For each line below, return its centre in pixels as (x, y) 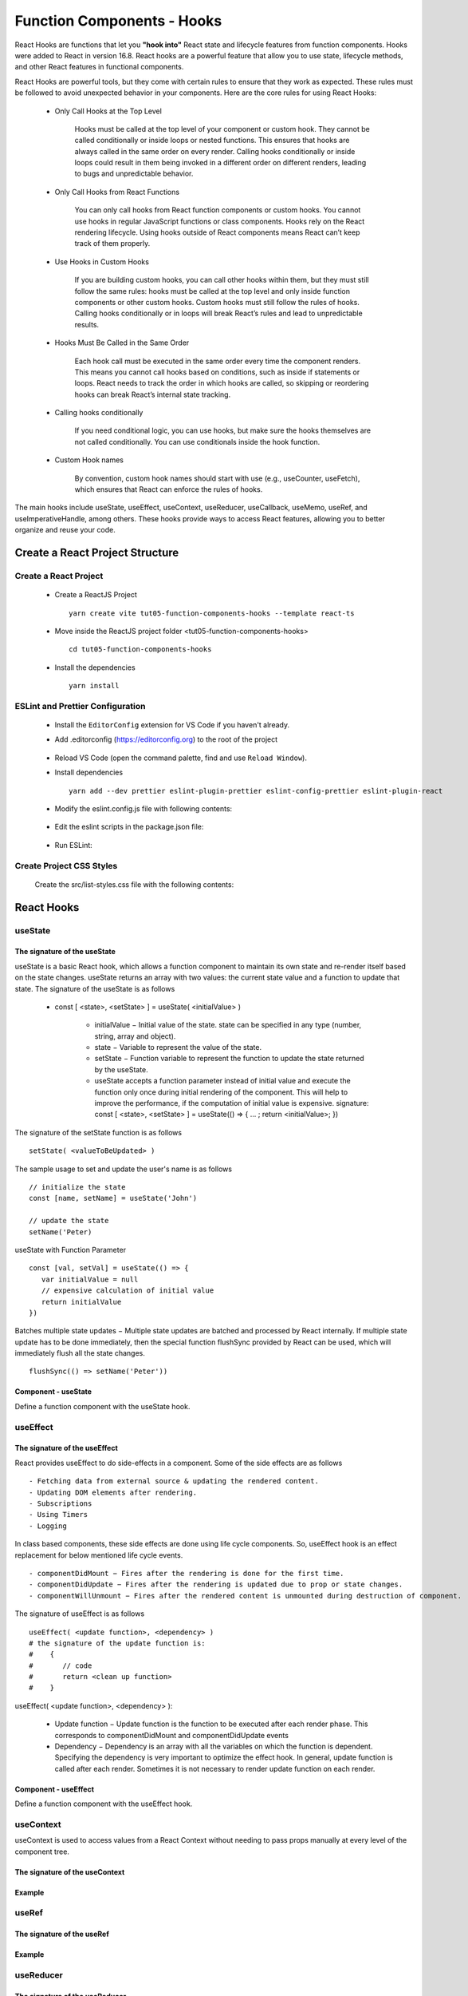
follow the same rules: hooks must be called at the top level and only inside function (212, 291)
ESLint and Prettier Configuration (80, 706)
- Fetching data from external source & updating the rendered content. (174, 1481)
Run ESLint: (74, 845)
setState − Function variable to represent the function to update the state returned (229, 1059)
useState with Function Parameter (71, 1249)
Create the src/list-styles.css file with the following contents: (134, 884)
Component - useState (53, 1392)
